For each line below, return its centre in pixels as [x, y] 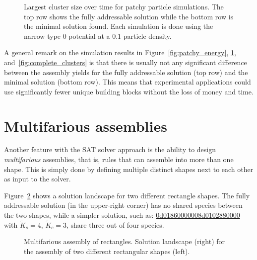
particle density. [147, 36]
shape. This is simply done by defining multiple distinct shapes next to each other [129, 169]
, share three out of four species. [115, 224]
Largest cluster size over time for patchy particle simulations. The [124, 6]
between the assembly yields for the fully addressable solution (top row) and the [126, 72]
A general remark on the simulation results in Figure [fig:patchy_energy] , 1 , [120, 52]
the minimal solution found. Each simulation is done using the [119, 26]
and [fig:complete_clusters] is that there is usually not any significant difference [126, 62]
